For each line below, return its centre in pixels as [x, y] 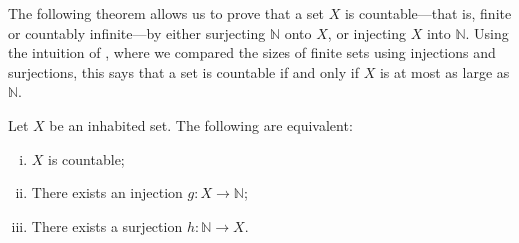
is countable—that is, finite [428, 13]
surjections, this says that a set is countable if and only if [183, 71]
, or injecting [367, 32]
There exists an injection [107, 192]
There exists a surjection [107, 225]
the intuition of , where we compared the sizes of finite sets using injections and [252, 52]
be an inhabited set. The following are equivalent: [201, 124]
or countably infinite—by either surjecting [137, 32]
